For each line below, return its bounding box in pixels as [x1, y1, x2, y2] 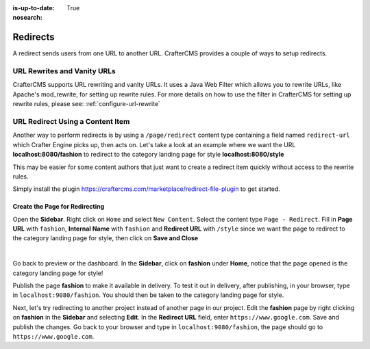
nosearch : [12, 14, 42, 22]
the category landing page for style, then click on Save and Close [12, 234, 199, 242]
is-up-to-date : [12, 4, 55, 12]
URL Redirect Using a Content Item [12, 116, 130, 126]
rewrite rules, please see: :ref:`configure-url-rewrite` [12, 100, 161, 108]
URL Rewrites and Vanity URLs [12, 66, 116, 76]
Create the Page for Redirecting [12, 203, 105, 211]
